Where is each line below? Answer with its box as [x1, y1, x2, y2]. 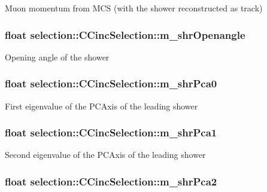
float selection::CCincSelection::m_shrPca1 [5, 125, 217, 140]
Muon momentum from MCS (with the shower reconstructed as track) [5, 2, 263, 14]
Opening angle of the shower [5, 50, 110, 63]
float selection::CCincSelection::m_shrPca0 [5, 76, 217, 91]
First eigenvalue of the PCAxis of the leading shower [5, 99, 198, 112]
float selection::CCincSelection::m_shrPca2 [5, 173, 217, 188]
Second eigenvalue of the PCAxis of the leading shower [5, 148, 206, 161]
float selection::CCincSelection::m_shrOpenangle [5, 27, 245, 42]
